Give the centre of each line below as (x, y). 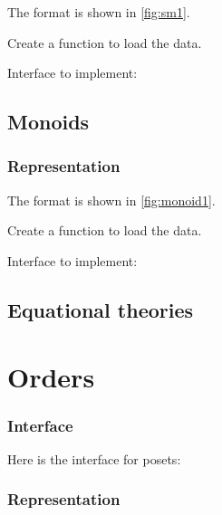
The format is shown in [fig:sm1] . (99, 12)
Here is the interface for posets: (94, 458)
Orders (51, 376)
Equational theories (101, 309)
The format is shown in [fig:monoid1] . (111, 200)
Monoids (48, 122)
